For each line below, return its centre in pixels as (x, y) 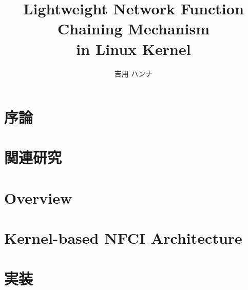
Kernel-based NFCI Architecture (123, 238)
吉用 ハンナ (133, 73)
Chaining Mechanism (133, 28)
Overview (38, 197)
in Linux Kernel (133, 49)
